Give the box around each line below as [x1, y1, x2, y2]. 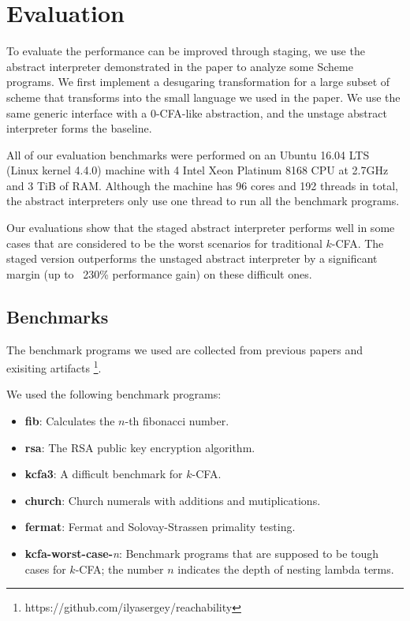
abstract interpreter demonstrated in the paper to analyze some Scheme [6, 58, 353, 74]
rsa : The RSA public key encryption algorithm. [24, 439, 255, 455]
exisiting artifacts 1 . [6, 357, 102, 376]
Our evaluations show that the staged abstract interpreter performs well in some [6, 219, 395, 236]
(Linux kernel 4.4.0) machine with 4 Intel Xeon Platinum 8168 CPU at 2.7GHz [6, 162, 389, 178]
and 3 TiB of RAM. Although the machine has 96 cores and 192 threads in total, [6, 177, 398, 193]
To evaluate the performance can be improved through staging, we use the [6, 43, 365, 59]
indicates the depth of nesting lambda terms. [177, 560, 394, 577]
